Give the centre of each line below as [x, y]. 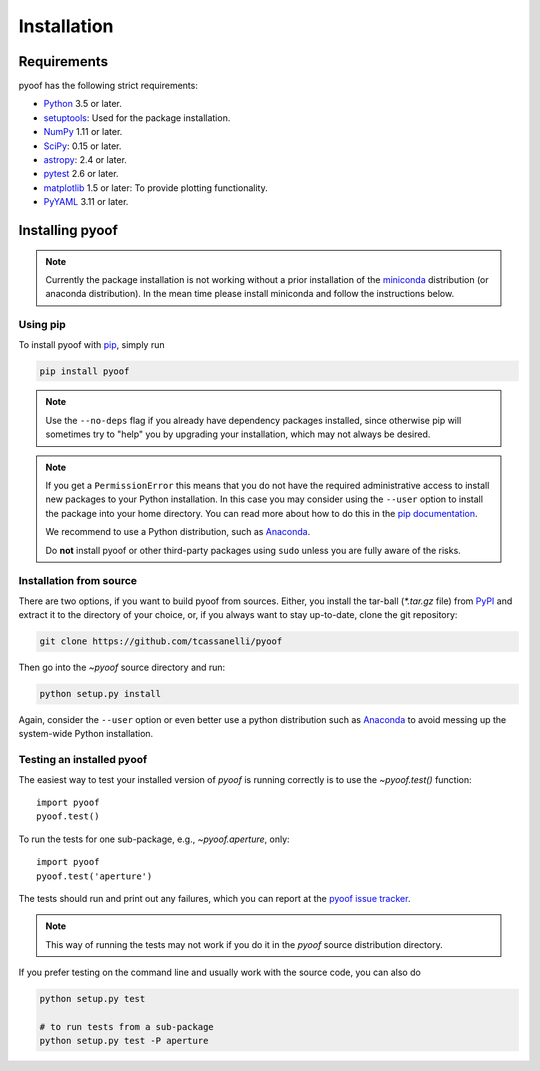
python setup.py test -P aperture [124, 1041]
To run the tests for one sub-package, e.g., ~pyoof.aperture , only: [154, 839]
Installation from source [78, 581]
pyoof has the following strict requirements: [108, 86]
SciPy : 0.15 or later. [82, 146]
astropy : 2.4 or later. [85, 160]
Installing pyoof [68, 230]
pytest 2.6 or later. [81, 174]
